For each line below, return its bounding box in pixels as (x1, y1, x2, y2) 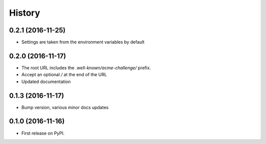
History (9, 7, 40, 18)
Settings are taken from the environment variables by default (21, 39, 145, 45)
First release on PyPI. (21, 130, 65, 136)
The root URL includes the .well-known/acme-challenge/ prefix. (21, 64, 151, 71)
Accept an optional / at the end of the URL (21, 72, 107, 78)
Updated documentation (21, 79, 71, 85)
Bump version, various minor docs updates (21, 104, 109, 110)
